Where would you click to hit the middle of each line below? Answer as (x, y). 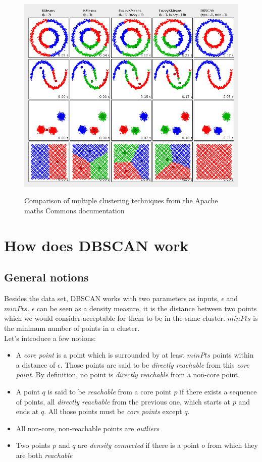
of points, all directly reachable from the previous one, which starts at (123, 401)
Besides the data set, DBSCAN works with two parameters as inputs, (112, 298)
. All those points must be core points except (113, 411)
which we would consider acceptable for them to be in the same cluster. (115, 318)
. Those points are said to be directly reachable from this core (155, 364)
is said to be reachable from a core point (110, 391)
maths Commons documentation (74, 211)
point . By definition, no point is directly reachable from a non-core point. (128, 374)
